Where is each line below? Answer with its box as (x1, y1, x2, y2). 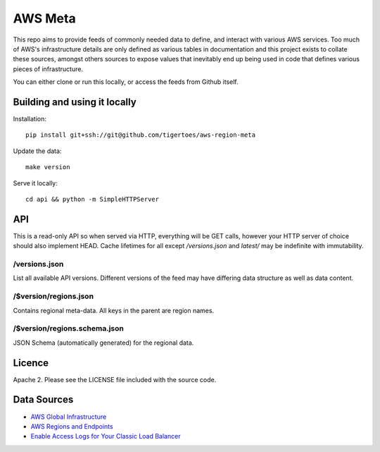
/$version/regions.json (13, 291, 94, 301)
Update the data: (13, 147, 62, 155)
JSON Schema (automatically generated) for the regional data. (13, 338, 194, 347)
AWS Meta (13, 11, 77, 26)
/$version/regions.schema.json (13, 324, 125, 334)
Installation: (13, 115, 47, 123)
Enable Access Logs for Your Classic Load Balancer (30, 432, 181, 441)
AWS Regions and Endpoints (30, 422, 113, 430)
